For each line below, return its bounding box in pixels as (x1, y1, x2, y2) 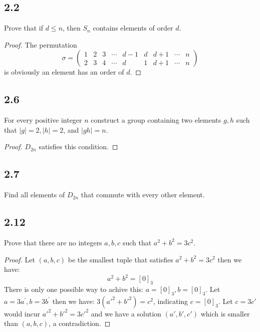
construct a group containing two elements (91, 115, 221, 125)
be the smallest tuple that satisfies (68, 254, 173, 264)
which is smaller (200, 308, 250, 318)
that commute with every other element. (81, 189, 205, 200)
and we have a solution (91, 308, 161, 318)
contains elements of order (93, 23, 173, 33)
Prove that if (4, 23, 44, 33)
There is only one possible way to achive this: (4, 284, 143, 294)
